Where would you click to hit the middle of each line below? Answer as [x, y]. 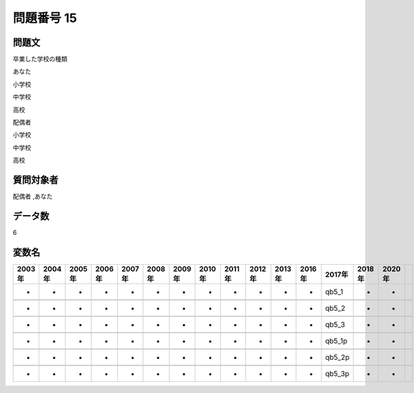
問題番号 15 [45, 18]
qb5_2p [337, 357]
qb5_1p [336, 341]
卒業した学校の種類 [40, 59]
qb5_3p [337, 374]
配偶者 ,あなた [33, 196]
